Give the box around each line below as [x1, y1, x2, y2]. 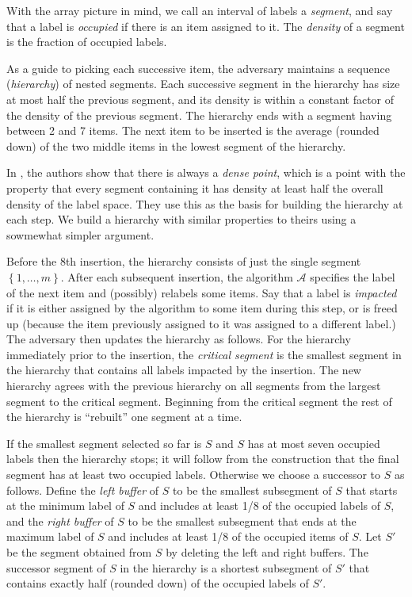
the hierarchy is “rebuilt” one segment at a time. [6, 408, 242, 425]
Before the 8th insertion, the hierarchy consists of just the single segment [6, 253, 361, 270]
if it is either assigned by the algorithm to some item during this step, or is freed [6, 300, 398, 316]
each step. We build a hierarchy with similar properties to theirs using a [6, 211, 357, 228]
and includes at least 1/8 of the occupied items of [108, 528, 349, 545]
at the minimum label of [6, 497, 124, 514]
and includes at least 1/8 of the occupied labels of [138, 497, 380, 514]
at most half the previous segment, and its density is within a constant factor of [6, 90, 395, 107]
